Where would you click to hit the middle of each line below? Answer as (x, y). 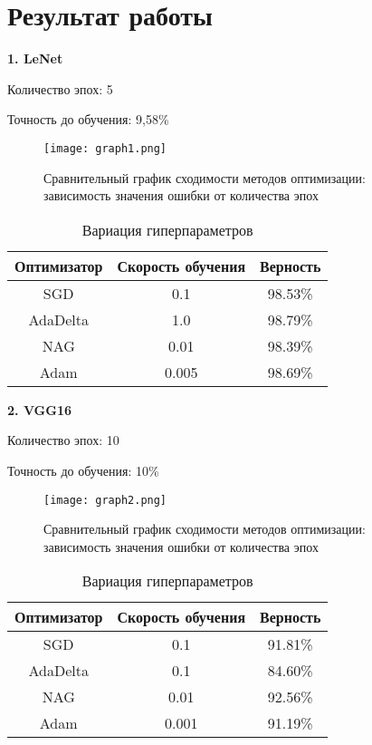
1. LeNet (35, 58)
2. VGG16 (40, 409)
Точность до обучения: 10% (83, 470)
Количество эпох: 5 (60, 88)
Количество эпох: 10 (63, 440)
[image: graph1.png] (105, 148)
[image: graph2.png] (105, 500)
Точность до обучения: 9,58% (88, 119)
